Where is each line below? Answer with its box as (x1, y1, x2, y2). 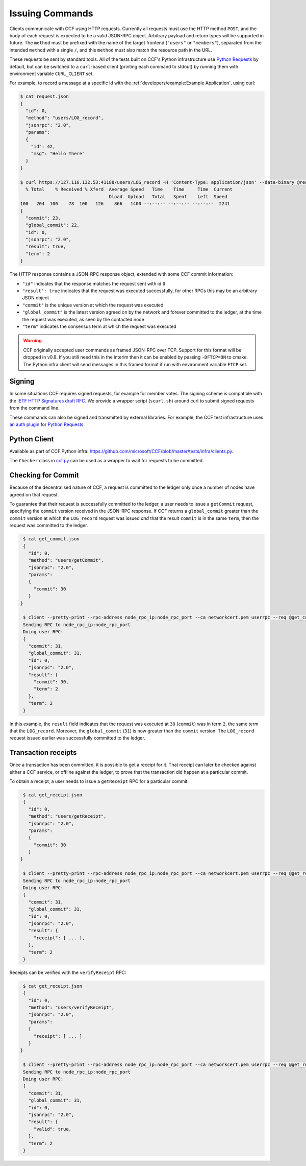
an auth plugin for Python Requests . (9, 421, 85, 427)
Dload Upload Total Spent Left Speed (109, 194, 227, 199)
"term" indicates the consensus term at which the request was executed (22, 323, 177, 329)
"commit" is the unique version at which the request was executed (22, 302, 164, 308)
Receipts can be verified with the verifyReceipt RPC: (9, 969, 126, 975)
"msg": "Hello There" (31, 151, 85, 157)
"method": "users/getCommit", (28, 557, 104, 563)
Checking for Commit (9, 471, 79, 480)
